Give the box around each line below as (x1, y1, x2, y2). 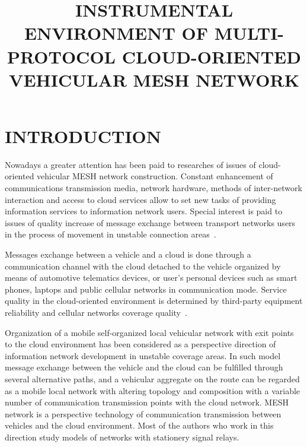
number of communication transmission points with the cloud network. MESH (5, 396, 289, 408)
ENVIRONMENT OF (24, 21, 208, 45)
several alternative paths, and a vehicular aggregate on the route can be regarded (5, 372, 300, 385)
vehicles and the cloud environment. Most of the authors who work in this (5, 419, 274, 432)
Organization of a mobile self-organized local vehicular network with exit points (5, 326, 294, 338)
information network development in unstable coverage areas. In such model (5, 349, 281, 362)
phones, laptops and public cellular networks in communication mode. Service (5, 283, 287, 295)
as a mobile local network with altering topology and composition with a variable (5, 384, 300, 397)
